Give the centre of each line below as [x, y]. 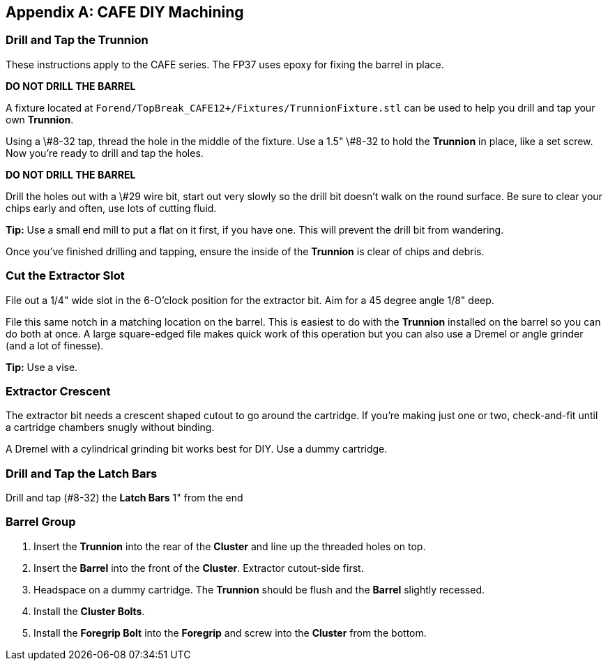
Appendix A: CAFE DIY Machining [125, 12]
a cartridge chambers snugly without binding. [110, 427]
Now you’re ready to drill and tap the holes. [105, 153]
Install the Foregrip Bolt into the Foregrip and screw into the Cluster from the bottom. [230, 633]
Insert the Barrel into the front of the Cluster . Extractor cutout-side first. [199, 568]
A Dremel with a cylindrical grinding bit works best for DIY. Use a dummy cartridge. [197, 449]
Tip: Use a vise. [42, 367]
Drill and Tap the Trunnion [77, 40]
